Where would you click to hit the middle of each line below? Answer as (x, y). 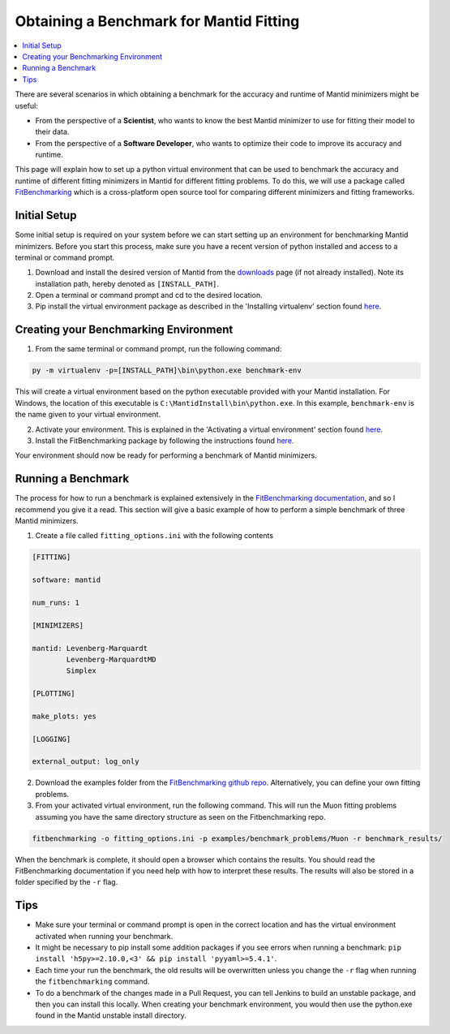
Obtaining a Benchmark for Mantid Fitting (157, 21)
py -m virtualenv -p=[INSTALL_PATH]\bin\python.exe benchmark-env (167, 371)
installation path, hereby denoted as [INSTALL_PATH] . (127, 283)
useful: (26, 106)
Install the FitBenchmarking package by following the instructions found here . (165, 440)
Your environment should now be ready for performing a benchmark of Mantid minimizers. (166, 455)
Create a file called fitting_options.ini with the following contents (154, 536)
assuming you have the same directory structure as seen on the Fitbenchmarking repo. (180, 816)
